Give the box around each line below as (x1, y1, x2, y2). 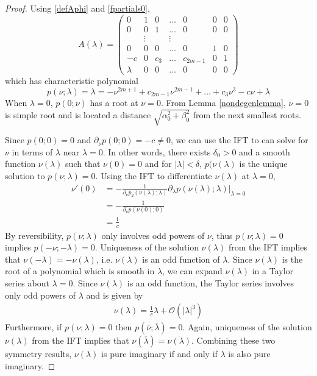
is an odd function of (142, 252, 220, 265)
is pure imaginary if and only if (101, 347, 218, 360)
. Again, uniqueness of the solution (182, 321, 312, 333)
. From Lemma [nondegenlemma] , (160, 96, 286, 108)
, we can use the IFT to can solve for (170, 133, 308, 146)
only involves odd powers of (101, 229, 205, 241)
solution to (5, 169, 45, 182)
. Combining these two (191, 334, 276, 347)
